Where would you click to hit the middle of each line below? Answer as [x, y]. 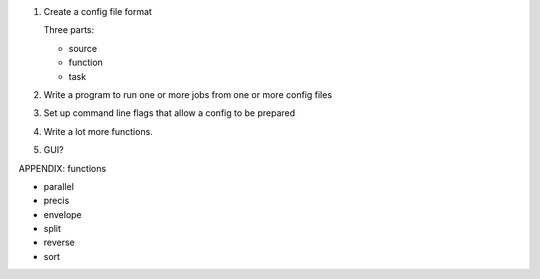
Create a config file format [97, 11]
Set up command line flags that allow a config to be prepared [169, 113]
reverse [59, 242]
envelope [62, 214]
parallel [59, 186]
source [83, 48]
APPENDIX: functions [62, 168]
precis [56, 201]
